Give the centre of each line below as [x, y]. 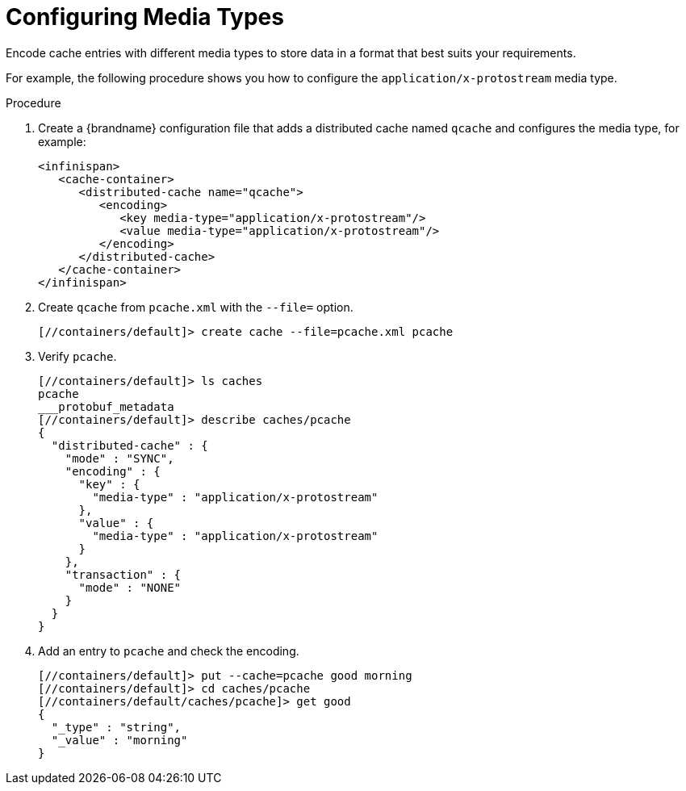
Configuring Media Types [145, 17]
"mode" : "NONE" [130, 587]
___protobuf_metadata [106, 406]
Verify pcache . [77, 356]
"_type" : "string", [116, 727]
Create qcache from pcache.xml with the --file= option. [196, 307]
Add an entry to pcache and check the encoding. [169, 651]
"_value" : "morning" [119, 740]
